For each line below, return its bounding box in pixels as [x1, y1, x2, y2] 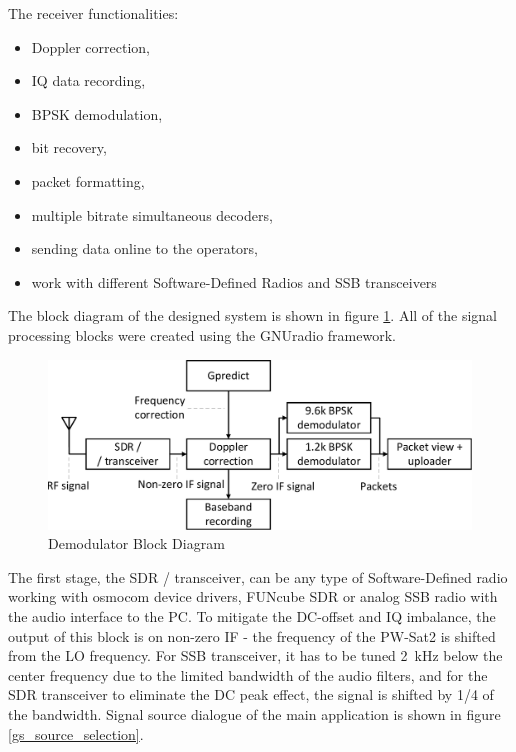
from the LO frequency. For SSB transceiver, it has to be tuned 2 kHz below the [8, 645, 503, 666]
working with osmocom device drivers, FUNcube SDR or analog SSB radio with [8, 586, 498, 607]
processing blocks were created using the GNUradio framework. [8, 324, 396, 345]
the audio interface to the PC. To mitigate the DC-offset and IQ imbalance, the [8, 606, 496, 627]
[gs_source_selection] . [8, 723, 144, 744]
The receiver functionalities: [8, 3, 179, 23]
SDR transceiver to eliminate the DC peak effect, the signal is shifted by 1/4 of [8, 684, 494, 705]
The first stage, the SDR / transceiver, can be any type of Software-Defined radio [8, 566, 508, 587]
